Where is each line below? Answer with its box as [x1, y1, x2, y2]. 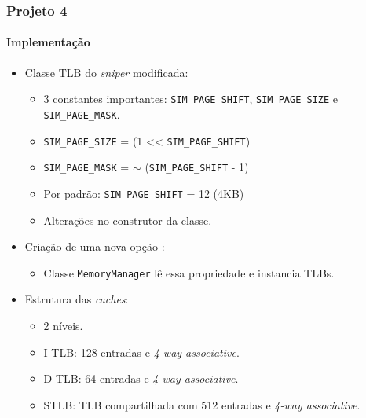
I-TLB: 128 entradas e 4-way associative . [43, 343, 240, 360]
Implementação [6, 34, 90, 50]
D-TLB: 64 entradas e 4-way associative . [43, 370, 239, 387]
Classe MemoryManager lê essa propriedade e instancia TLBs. [43, 264, 335, 280]
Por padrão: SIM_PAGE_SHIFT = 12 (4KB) [43, 185, 244, 201]
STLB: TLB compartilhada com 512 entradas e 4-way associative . [43, 396, 361, 412]
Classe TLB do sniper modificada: [24, 64, 188, 80]
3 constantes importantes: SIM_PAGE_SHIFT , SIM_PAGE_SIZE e [43, 90, 339, 107]
